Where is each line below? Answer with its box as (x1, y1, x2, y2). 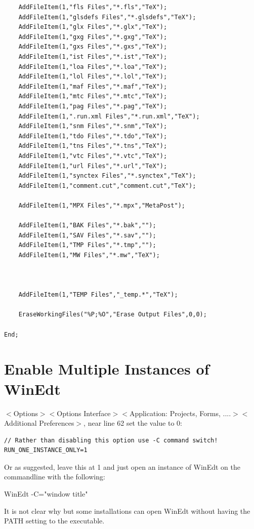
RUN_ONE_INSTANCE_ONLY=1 (4, 446, 88, 454)
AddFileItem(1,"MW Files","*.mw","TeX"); (18, 251, 160, 259)
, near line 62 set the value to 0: (83, 418, 182, 428)
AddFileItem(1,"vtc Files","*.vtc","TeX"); (18, 152, 167, 159)
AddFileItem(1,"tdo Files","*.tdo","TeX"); (18, 132, 167, 140)
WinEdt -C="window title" (4, 489, 88, 499)
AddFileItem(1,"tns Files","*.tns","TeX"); (18, 142, 167, 150)
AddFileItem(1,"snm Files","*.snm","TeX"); (18, 123, 167, 130)
